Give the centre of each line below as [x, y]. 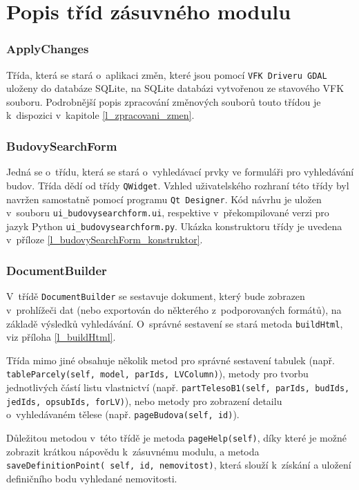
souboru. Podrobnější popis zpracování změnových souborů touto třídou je [164, 101]
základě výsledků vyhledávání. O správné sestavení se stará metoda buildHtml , [175, 323]
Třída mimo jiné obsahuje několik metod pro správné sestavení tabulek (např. [171, 360]
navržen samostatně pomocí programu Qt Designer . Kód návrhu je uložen [164, 199]
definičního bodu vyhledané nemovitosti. [92, 478]
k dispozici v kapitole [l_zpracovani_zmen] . [100, 115]
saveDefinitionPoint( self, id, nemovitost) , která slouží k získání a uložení [179, 465]
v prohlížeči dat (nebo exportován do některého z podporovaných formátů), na [174, 309]
